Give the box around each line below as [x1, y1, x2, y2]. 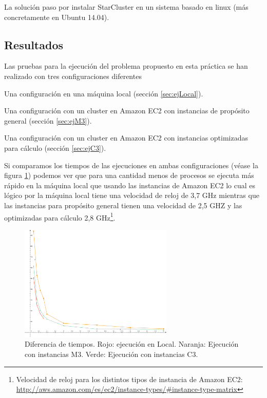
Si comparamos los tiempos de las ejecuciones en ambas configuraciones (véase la [4, 160, 258, 170]
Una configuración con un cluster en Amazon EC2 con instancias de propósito [4, 105, 250, 116]
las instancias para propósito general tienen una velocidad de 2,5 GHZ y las [4, 200, 242, 210]
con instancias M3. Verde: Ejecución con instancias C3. [25, 349, 198, 360]
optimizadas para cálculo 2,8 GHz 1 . [4, 210, 116, 223]
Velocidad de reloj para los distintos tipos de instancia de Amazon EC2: [16, 373, 243, 384]
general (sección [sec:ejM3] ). [4, 115, 92, 126]
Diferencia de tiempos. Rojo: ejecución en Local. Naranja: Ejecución [25, 339, 239, 349]
